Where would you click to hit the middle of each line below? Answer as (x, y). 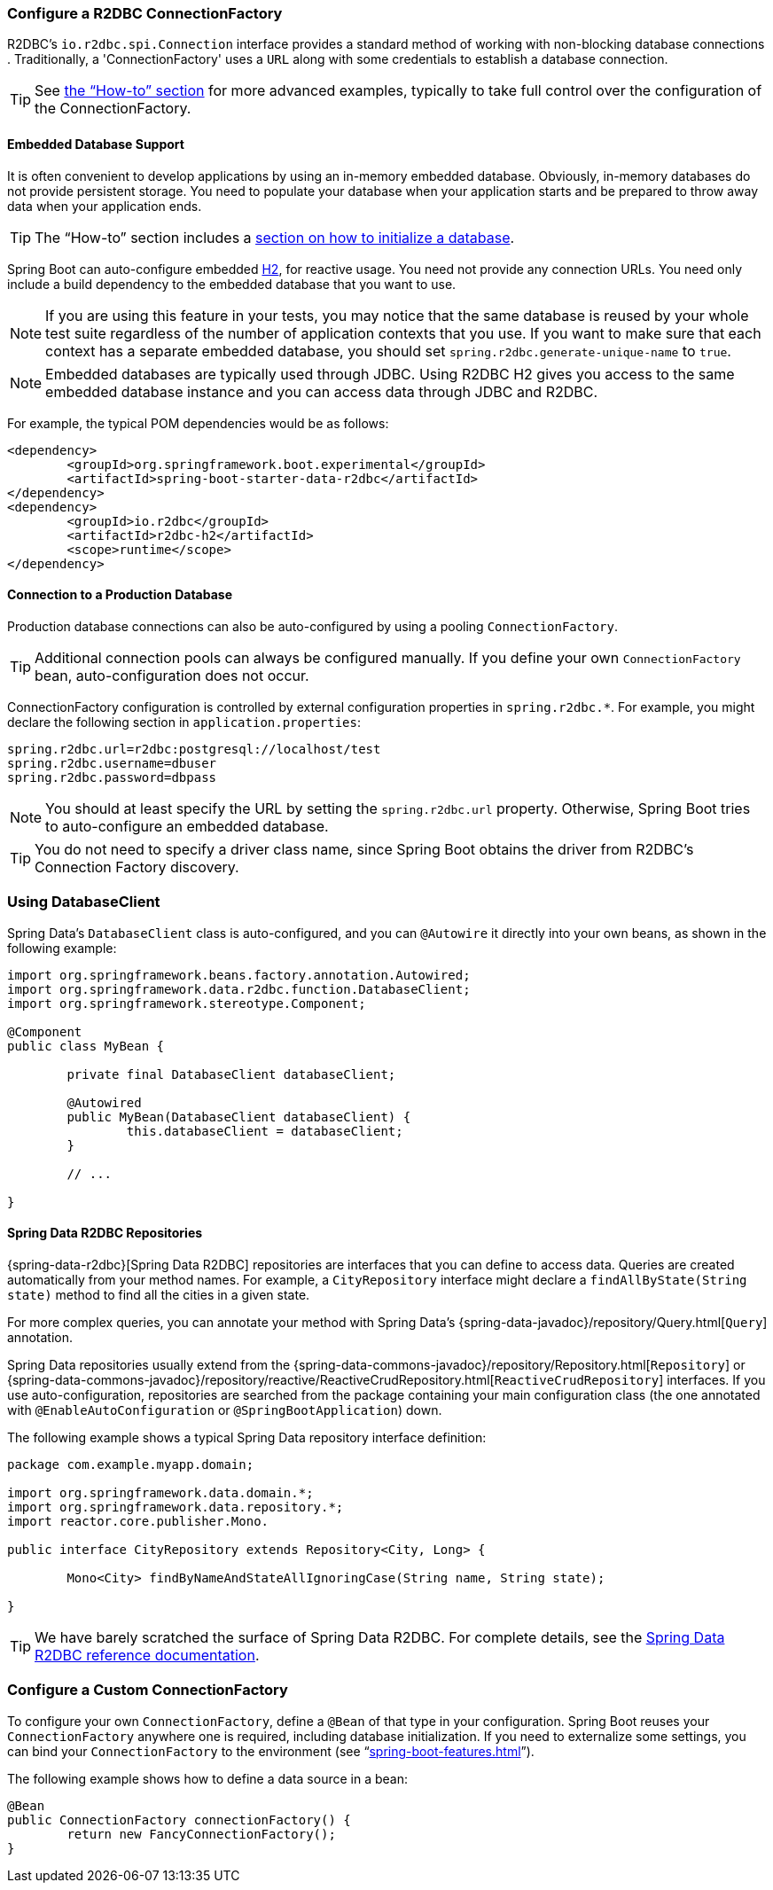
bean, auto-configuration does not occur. (172, 675)
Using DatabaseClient (84, 902)
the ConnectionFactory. (113, 109)
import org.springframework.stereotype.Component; (187, 1003)
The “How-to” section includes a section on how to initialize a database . (275, 237)
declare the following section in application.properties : (184, 722)
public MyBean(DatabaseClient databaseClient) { (239, 1117)
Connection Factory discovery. (137, 867)
